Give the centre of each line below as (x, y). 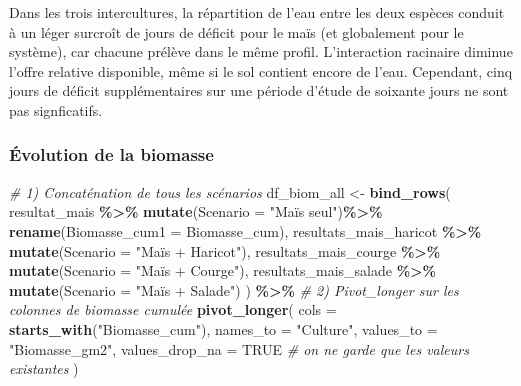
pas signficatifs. (56, 109)
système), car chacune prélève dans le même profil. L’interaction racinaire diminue (261, 51)
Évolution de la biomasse (111, 154)
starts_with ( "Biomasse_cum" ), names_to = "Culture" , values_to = (223, 328)
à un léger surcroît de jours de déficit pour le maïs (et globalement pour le (236, 31)
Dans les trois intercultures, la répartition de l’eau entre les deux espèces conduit (257, 12)
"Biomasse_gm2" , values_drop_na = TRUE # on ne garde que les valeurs (239, 348)
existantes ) (44, 368)
